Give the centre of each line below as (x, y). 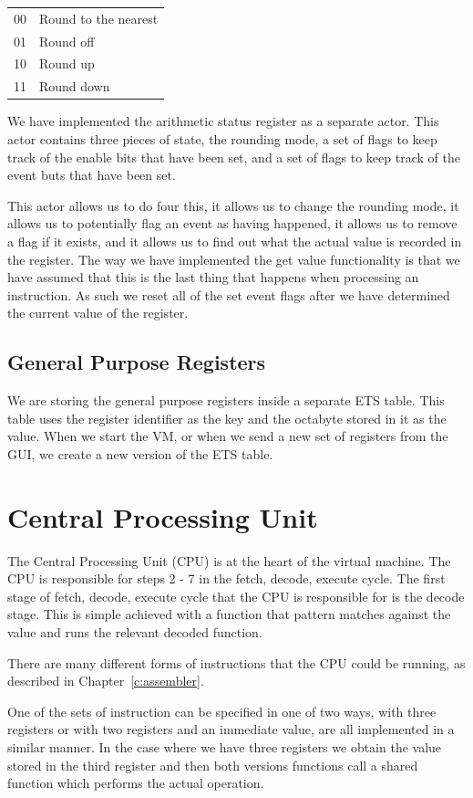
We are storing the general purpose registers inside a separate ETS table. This (226, 400)
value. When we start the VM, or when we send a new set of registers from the (228, 436)
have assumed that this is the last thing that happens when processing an (213, 277)
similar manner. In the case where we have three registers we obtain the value (225, 746)
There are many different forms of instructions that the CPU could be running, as (236, 662)
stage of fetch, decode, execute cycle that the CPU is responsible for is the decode (236, 596)
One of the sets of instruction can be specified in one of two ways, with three (222, 711)
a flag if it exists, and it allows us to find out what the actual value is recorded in (235, 241)
